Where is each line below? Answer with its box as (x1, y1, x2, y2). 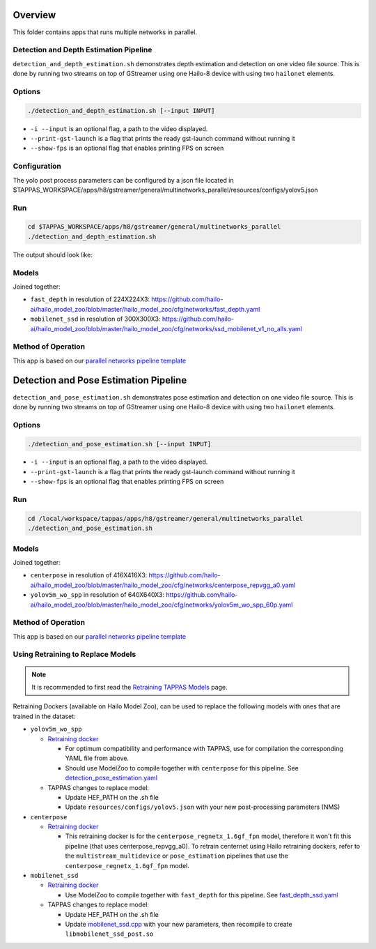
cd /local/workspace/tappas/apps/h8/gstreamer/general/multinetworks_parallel (27, 515, 303, 522)
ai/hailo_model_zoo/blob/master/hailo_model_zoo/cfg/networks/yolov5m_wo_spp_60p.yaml (30, 600, 293, 609)
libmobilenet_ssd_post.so (65, 930, 154, 938)
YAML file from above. (65, 754, 129, 763)
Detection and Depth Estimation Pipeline (13, 45, 152, 55)
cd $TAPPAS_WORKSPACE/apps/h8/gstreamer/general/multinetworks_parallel (27, 223, 281, 231)
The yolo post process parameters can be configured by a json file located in (13, 176, 234, 184)
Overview (13, 9, 56, 21)
